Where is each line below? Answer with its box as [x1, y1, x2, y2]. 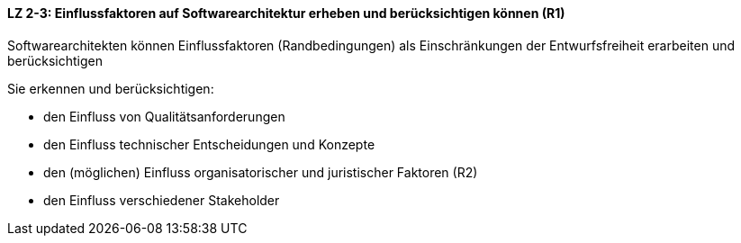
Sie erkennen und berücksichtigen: [7, 80, 214, 96]
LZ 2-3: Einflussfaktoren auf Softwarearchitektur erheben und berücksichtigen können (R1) [7, 5, 565, 21]
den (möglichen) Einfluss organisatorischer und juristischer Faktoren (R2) [43, 164, 478, 180]
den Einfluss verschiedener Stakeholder [43, 192, 280, 208]
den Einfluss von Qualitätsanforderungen [43, 108, 285, 124]
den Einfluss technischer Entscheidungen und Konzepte [43, 136, 375, 152]
